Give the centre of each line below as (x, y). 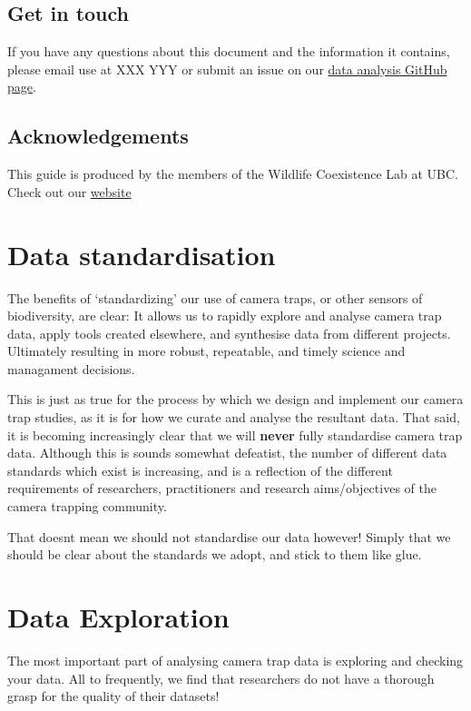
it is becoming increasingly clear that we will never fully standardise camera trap (235, 434)
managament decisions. (71, 368)
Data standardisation (142, 254)
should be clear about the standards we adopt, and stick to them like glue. (215, 554)
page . (22, 87)
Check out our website (69, 191)
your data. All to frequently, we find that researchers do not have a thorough (221, 678)
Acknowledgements (98, 136)
